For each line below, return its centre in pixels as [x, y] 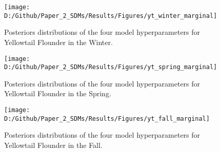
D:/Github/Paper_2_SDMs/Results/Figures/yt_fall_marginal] [107, 118]
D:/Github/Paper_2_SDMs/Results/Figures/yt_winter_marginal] [111, 16]
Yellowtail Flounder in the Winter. [58, 42]
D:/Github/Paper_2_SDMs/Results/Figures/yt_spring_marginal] [111, 67]
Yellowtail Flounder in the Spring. [58, 93]
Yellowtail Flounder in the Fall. [53, 145]
